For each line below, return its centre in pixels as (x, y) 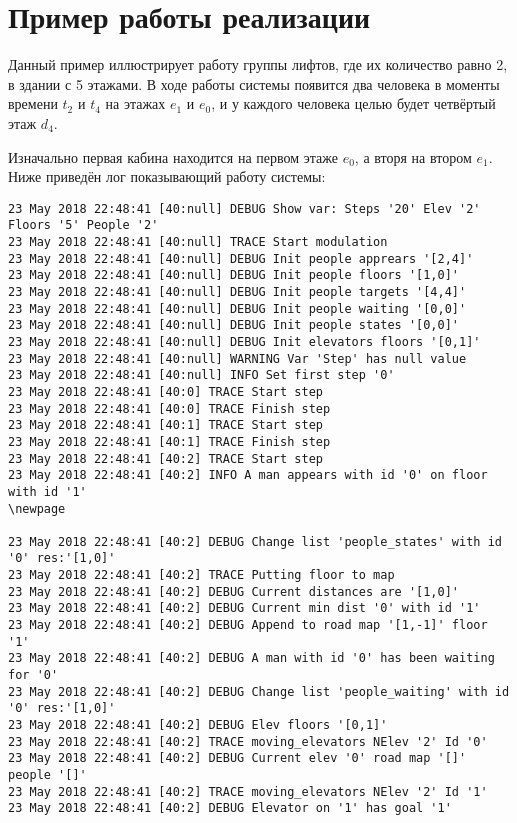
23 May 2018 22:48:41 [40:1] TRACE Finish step (169, 441)
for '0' (33, 675)
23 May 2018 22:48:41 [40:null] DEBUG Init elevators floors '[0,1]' (244, 341)
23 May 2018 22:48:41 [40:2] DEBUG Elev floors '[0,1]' (198, 725)
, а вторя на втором (413, 156)
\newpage (37, 508)
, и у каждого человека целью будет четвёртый (353, 103)
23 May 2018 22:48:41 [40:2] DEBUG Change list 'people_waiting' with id (259, 691)
